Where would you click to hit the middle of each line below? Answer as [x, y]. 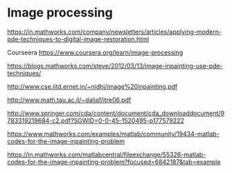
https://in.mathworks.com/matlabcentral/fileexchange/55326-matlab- [107, 154]
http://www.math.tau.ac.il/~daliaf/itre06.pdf [69, 100]
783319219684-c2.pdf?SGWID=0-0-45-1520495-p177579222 [96, 120]
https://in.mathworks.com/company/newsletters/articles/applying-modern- [114, 32]
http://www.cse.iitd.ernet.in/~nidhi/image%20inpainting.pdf [92, 86]
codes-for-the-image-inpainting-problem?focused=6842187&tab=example [114, 162]
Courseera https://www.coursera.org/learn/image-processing [95, 52]
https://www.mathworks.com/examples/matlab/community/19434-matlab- [113, 134]
